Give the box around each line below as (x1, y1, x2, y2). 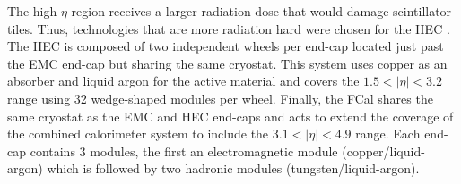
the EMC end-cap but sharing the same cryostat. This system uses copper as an (7, 54, 448, 72)
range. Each (355, 124, 421, 143)
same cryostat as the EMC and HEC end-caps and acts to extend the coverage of (7, 106, 454, 125)
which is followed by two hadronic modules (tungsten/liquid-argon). (47, 159, 420, 178)
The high (7, 2, 57, 20)
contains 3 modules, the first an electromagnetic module (30, 141, 338, 160)
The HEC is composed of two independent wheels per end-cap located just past (7, 37, 444, 55)
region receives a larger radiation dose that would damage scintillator (71, 2, 452, 20)
